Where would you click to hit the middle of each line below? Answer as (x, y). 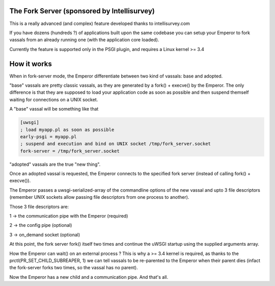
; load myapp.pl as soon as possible (67, 129)
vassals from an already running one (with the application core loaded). (84, 40)
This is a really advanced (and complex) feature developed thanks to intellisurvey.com (100, 23)
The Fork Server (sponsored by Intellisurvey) (82, 11)
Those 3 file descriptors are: (39, 206)
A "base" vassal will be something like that (54, 109)
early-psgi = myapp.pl (48, 137)
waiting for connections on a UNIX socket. (54, 99)
